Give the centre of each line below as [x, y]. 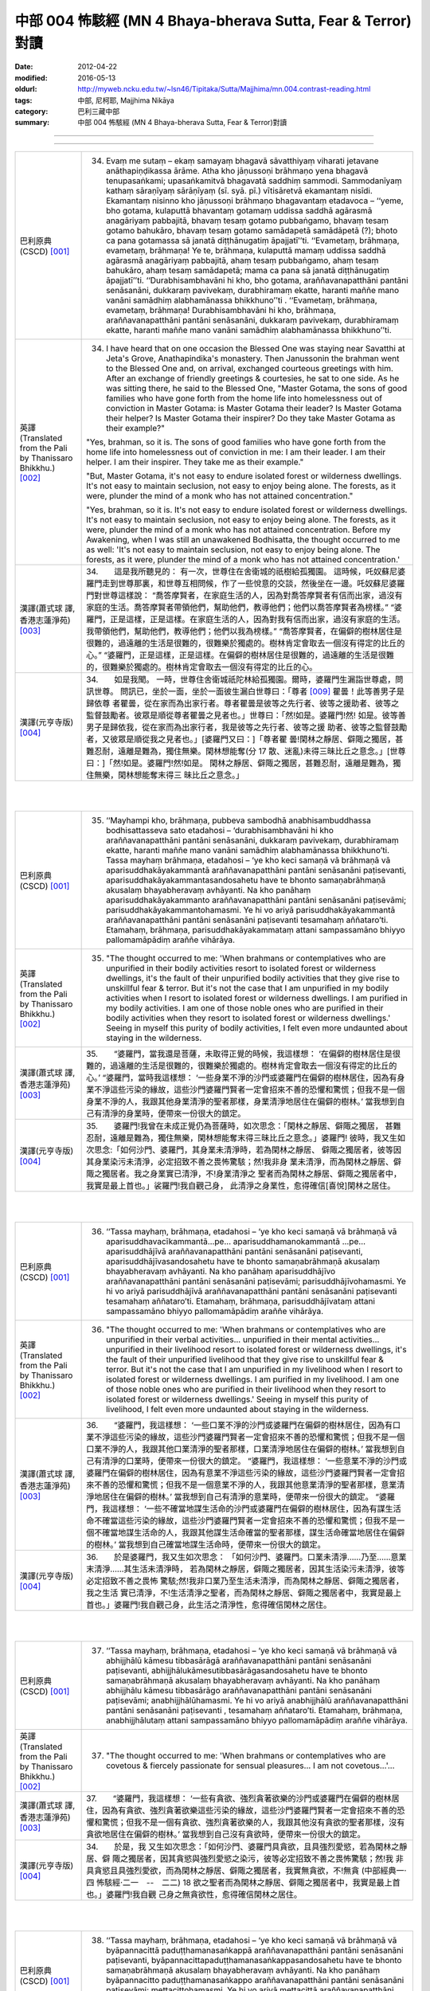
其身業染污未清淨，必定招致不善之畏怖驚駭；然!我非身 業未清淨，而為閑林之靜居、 [240, 1162]
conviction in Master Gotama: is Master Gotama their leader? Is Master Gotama [254, 408]
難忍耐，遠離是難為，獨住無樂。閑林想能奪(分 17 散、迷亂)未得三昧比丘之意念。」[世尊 [246, 751]
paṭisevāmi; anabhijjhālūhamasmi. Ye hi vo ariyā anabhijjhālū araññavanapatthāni [258, 1700]
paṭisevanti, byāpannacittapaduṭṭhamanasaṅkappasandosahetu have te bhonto [254, 1960]
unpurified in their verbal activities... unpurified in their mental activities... [243, 1340]
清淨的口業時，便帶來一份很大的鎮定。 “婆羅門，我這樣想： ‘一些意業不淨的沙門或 [255, 1461]
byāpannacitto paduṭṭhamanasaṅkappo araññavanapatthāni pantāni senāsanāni [255, 1980]
